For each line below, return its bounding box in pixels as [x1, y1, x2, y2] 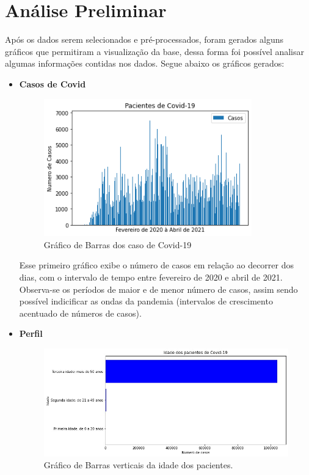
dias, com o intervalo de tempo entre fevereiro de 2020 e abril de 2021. [19, 271, 283, 284]
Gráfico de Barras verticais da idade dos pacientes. [43, 458, 233, 471]
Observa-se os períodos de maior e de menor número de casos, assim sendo [19, 282, 298, 295]
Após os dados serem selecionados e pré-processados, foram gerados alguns [5, 33, 283, 46]
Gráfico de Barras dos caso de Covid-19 [43, 238, 192, 251]
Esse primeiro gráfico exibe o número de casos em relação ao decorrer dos [19, 259, 294, 271]
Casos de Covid [19, 77, 86, 90]
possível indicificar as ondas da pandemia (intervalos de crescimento [19, 295, 273, 307]
